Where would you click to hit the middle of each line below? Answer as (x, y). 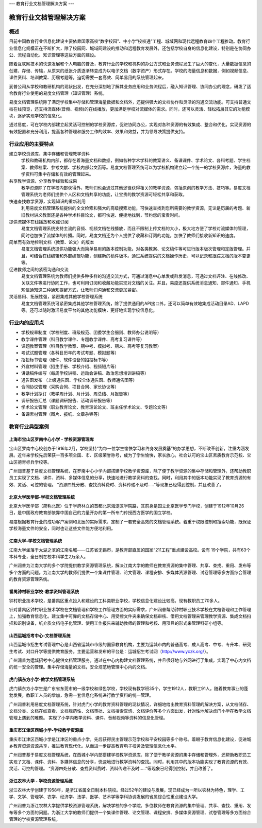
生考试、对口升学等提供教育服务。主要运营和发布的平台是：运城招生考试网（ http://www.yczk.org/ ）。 (110, 651)
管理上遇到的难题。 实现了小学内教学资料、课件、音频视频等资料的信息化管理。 (88, 718)
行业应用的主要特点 (32, 144)
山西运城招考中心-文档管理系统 (40, 635)
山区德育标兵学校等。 (30, 462)
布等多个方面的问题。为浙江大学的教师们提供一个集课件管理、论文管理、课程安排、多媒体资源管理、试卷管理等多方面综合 (130, 812)
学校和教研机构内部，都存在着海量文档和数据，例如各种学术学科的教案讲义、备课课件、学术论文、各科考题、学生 (134, 160)
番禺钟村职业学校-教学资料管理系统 (44, 592)
